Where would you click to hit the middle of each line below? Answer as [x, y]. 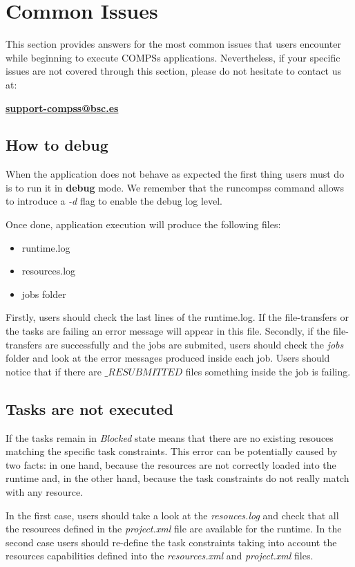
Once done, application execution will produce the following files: [143, 224]
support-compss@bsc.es [62, 108]
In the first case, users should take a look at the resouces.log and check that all [172, 515]
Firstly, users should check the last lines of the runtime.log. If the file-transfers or [177, 317]
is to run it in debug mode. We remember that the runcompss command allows [175, 187]
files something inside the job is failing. [268, 371]
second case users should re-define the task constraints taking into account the [171, 542]
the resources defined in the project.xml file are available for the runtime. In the [174, 529]
